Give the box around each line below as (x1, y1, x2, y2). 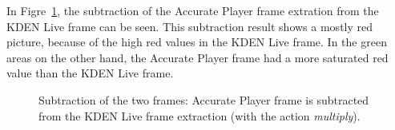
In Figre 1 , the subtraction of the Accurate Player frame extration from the (6, 2, 379, 18)
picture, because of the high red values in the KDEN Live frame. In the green (6, 33, 387, 50)
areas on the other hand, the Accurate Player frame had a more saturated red (6, 49, 389, 65)
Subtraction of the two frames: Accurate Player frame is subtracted (38, 91, 369, 108)
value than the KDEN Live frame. (6, 65, 174, 81)
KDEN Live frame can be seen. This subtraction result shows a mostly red (6, 18, 373, 34)
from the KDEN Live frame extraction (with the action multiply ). (38, 107, 361, 124)
